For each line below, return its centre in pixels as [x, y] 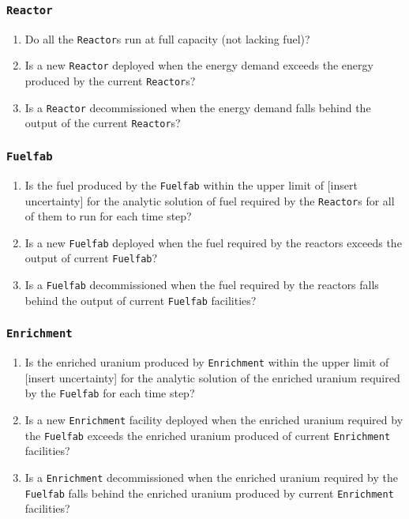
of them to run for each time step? [108, 216]
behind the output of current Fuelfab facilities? [141, 300]
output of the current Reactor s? [103, 123]
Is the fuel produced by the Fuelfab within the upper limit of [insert [191, 184]
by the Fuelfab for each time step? [110, 393]
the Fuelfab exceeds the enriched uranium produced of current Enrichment [208, 435]
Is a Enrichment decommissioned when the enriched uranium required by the [211, 477]
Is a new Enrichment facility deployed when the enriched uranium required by [214, 420]
